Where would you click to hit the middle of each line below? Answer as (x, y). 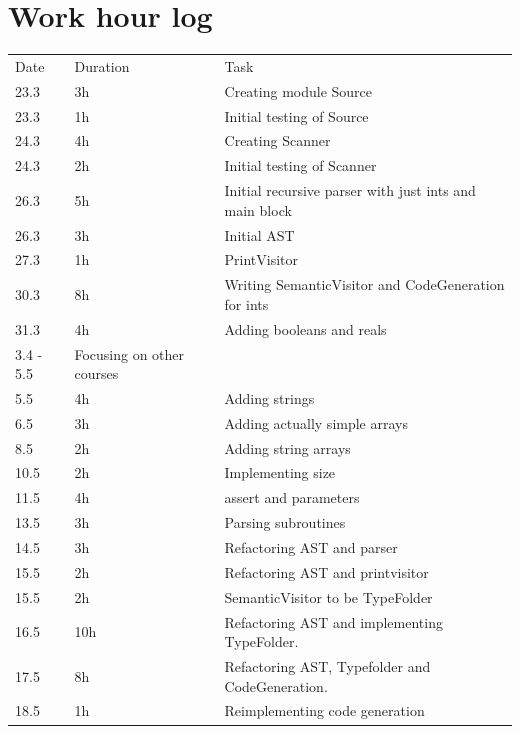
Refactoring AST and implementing (333, 621)
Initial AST (259, 234)
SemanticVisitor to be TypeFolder (328, 596)
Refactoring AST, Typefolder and (327, 665)
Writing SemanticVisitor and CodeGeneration (364, 284)
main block (258, 209)
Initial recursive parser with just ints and (350, 190)
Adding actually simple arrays (316, 422)
